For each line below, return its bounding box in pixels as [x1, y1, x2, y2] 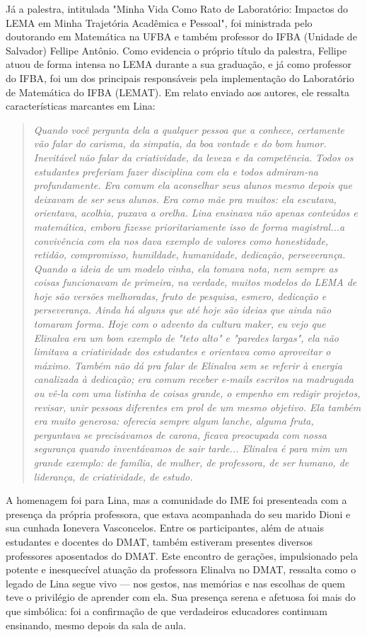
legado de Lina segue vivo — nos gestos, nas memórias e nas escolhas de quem [6, 575, 345, 590]
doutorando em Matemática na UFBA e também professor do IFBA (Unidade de [6, 29, 357, 44]
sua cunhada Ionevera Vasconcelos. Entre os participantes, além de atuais [6, 520, 324, 535]
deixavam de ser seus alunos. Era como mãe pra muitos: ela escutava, [33, 191, 337, 206]
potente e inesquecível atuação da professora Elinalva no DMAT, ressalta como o [6, 562, 356, 577]
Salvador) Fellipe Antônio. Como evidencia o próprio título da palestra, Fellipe [6, 42, 347, 57]
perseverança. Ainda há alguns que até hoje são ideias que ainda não [33, 302, 332, 317]
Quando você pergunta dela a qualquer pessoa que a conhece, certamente [33, 122, 345, 137]
